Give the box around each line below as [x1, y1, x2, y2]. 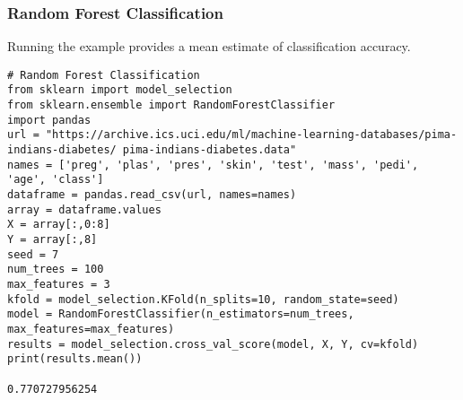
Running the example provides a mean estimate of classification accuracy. [7, 37, 411, 56]
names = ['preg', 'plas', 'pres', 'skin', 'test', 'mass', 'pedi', [7, 158, 419, 171]
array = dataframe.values [7, 203, 162, 216]
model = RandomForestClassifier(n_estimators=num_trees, [7, 308, 354, 321]
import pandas [7, 113, 92, 126]
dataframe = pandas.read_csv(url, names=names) [7, 188, 297, 202]
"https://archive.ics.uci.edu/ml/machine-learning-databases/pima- [45, 128, 458, 142]
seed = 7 [7, 248, 59, 261]
